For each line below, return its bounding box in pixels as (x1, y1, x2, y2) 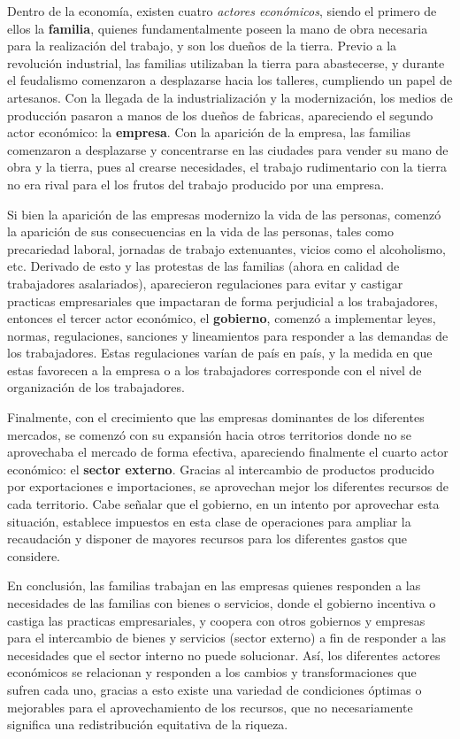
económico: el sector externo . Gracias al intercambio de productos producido (7, 459, 434, 478)
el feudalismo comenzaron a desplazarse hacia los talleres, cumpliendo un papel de (7, 71, 452, 89)
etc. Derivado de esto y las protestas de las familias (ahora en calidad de (7, 257, 400, 275)
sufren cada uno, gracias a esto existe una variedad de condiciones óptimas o (7, 680, 422, 698)
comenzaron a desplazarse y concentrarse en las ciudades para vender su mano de (7, 140, 448, 158)
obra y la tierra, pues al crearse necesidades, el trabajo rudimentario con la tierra (7, 158, 447, 176)
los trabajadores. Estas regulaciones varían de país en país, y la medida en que (7, 343, 433, 362)
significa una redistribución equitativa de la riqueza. (7, 715, 288, 734)
